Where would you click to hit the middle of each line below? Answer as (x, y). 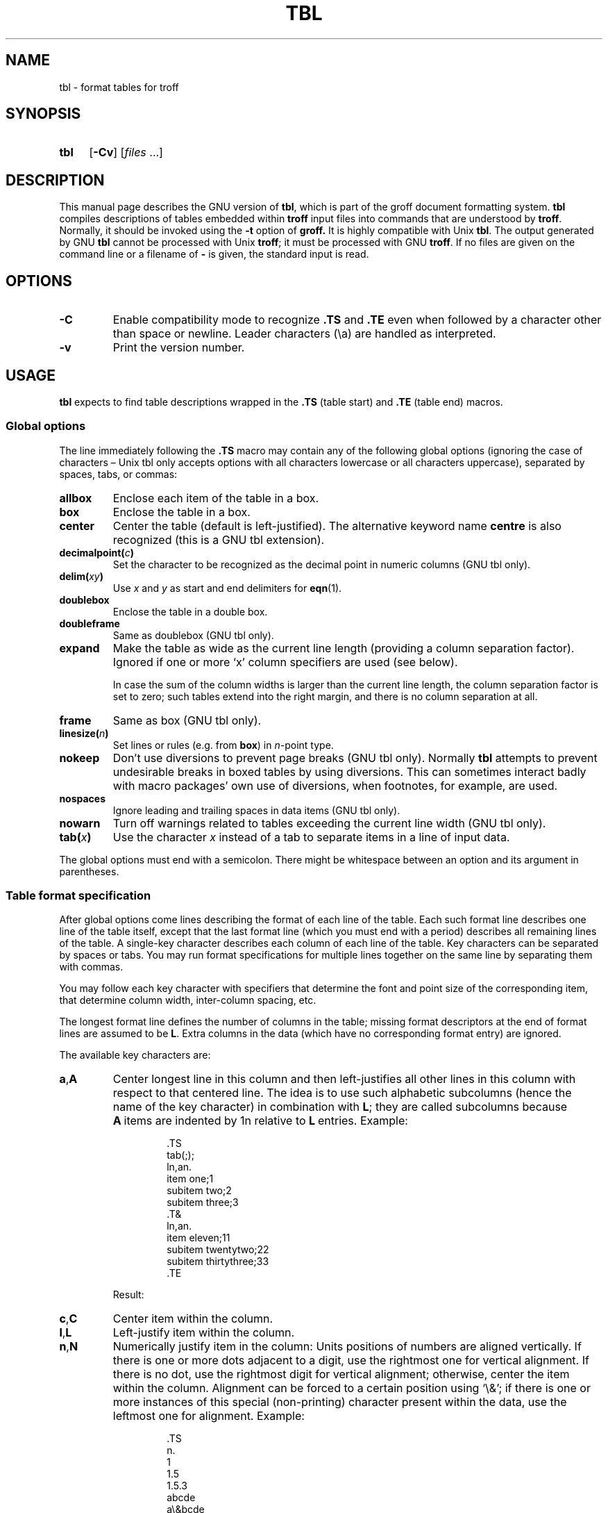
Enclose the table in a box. (181, 512)
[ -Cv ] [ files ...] (126, 152)
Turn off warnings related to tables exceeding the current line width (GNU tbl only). (329, 823)
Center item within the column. (193, 1319)
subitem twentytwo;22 (218, 1250)
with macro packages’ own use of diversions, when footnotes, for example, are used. (335, 785)
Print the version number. (179, 348)
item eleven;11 (199, 1238)
